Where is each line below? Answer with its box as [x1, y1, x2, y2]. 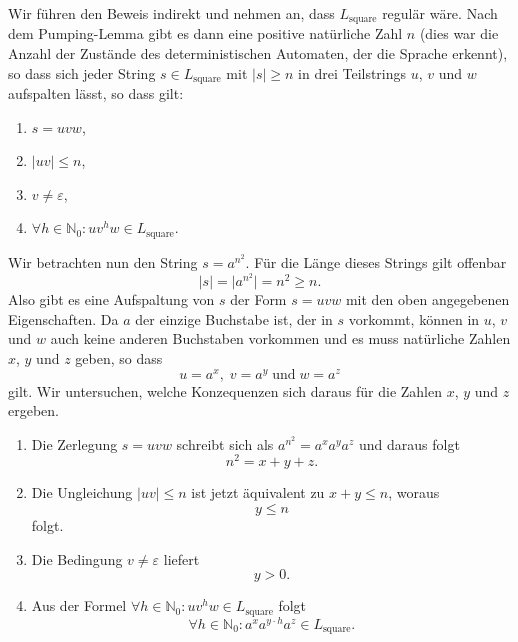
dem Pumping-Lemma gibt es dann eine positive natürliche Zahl [8, 23, 403, 44]
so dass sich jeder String [8, 62, 156, 83]
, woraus [388, 482, 440, 503]
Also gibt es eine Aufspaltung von [8, 289, 215, 310]
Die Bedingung [31, 548, 123, 569]
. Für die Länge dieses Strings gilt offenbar [245, 251, 507, 272]
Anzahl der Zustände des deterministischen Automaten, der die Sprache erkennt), [8, 43, 508, 64]
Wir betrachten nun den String [8, 251, 198, 272]
